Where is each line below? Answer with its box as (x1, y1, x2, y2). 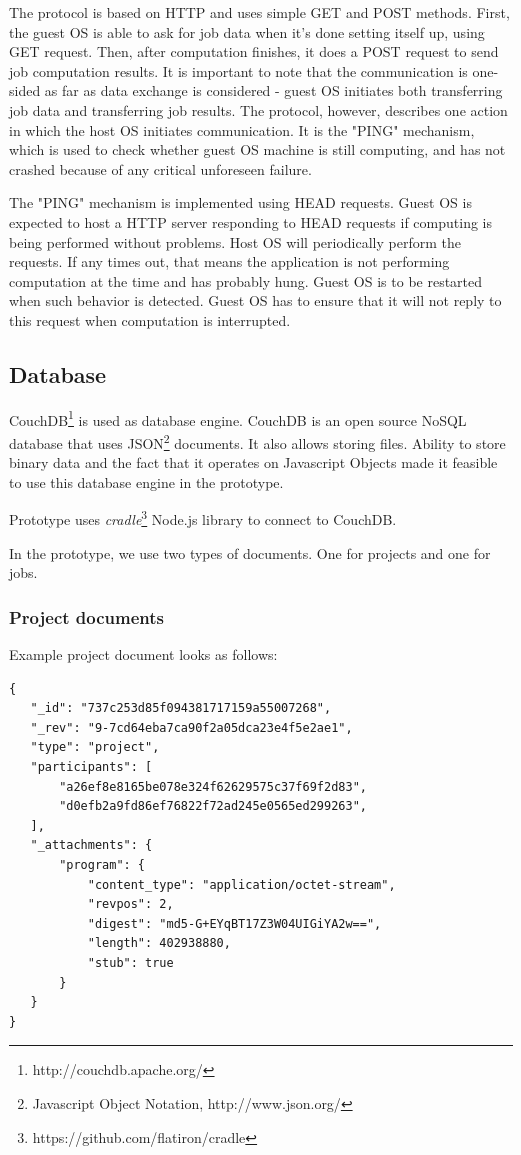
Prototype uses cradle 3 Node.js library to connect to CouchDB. (9, 506, 397, 530)
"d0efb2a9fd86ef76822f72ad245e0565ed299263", (59, 799, 367, 814)
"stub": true (87, 955, 174, 970)
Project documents (9, 604, 165, 629)
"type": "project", (30, 740, 160, 755)
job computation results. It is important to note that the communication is (9, 60, 468, 81)
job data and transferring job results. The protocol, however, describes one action (9, 99, 508, 120)
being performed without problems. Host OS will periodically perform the (9, 231, 461, 252)
